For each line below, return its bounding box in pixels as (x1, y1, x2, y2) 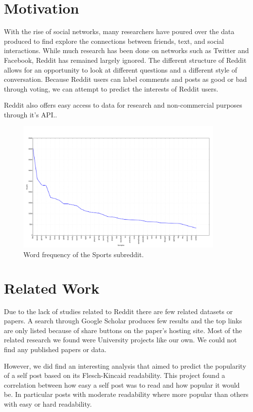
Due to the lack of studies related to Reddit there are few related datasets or (4, 306, 233, 316)
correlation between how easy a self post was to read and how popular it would (4, 379, 240, 390)
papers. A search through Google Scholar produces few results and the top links (4, 316, 242, 326)
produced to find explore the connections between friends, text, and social (4, 36, 224, 46)
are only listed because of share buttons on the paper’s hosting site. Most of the (4, 325, 242, 335)
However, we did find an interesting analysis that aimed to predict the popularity (4, 360, 246, 371)
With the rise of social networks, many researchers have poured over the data (4, 26, 235, 37)
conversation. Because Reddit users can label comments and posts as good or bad (4, 74, 247, 84)
